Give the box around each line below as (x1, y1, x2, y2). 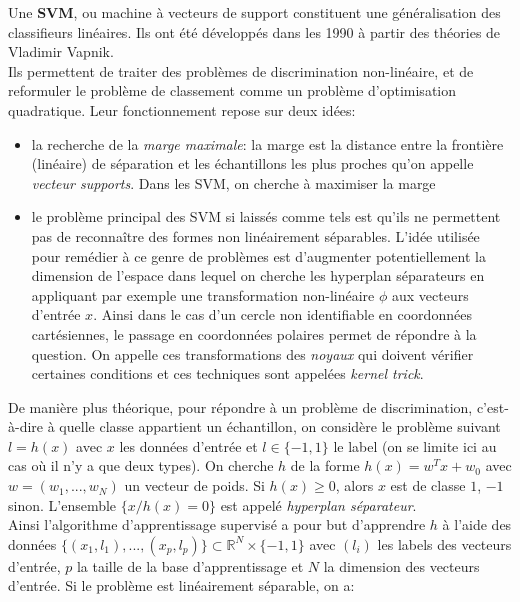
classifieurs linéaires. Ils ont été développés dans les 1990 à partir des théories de (8, 21, 501, 42)
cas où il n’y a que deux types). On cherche (8, 455, 274, 476)
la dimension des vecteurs (323, 555, 480, 576)
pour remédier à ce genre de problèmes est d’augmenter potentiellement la (31, 245, 486, 266)
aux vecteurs (391, 284, 469, 305)
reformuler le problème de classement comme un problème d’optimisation (8, 80, 456, 101)
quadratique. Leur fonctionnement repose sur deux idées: (8, 99, 356, 120)
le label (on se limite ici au (333, 435, 497, 456)
